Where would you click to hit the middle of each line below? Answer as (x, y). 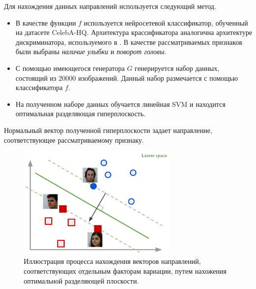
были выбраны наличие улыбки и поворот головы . (91, 51)
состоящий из (36, 78)
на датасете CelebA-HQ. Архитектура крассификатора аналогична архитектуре (134, 32)
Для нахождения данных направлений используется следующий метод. (110, 6)
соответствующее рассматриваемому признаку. (74, 140)
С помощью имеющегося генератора (70, 68)
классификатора (39, 87)
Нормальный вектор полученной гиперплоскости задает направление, (108, 130)
